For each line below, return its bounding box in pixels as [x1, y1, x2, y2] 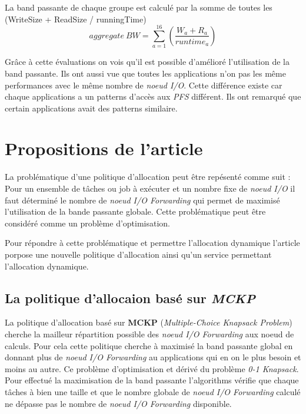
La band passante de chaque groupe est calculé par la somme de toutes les [5, 1, 272, 13]
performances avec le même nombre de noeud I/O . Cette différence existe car [5, 78, 282, 91]
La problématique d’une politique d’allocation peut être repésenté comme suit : [5, 170, 291, 183]
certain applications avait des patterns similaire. [5, 101, 178, 114]
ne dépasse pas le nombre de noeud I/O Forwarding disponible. [5, 397, 232, 409]
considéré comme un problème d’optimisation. [5, 216, 171, 229]
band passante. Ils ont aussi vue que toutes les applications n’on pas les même [5, 67, 286, 79]
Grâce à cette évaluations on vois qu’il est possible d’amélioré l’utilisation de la [5, 55, 290, 68]
